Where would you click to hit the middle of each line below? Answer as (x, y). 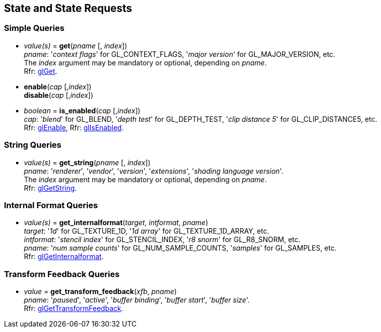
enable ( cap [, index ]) (58, 86)
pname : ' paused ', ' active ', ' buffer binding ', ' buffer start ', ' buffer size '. (137, 300)
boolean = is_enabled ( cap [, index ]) (82, 110)
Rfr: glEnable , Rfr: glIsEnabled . (74, 127)
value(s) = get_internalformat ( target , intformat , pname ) (116, 223)
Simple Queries (34, 28)
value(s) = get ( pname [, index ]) (76, 45)
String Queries (33, 145)
